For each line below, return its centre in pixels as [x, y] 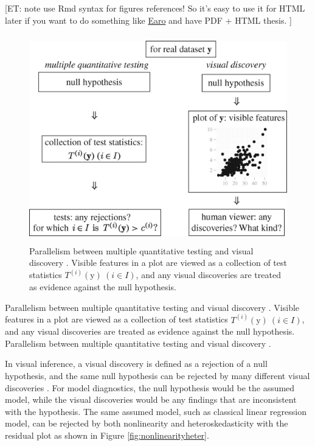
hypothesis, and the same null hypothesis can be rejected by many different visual [157, 375]
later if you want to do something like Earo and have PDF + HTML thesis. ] [148, 20]
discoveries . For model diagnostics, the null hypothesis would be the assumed [150, 387]
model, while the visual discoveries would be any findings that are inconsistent [151, 399]
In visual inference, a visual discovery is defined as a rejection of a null [136, 364]
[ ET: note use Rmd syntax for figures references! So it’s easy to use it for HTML [155, 8]
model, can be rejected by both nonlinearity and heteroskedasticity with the [147, 423]
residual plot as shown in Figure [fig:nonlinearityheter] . [107, 435]
